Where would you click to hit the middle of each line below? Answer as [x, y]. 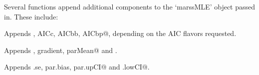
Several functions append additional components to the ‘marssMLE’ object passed [130, 6]
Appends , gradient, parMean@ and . [61, 50]
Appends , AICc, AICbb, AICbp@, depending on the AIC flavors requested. [120, 33]
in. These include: [31, 16]
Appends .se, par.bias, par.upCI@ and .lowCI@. [77, 67]
